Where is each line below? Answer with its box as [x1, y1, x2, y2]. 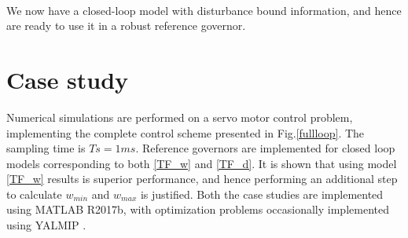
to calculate [6, 185, 62, 202]
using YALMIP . [6, 217, 86, 233]
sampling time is [6, 140, 86, 156]
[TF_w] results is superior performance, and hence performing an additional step [6, 170, 398, 187]
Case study [6, 63, 129, 95]
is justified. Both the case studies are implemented [140, 185, 384, 202]
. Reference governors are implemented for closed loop [135, 140, 395, 156]
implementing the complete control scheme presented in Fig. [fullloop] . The [6, 124, 365, 141]
